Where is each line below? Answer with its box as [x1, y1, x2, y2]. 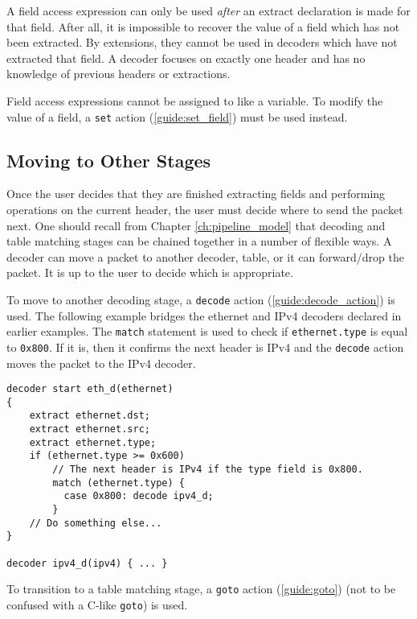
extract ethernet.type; [29, 436, 157, 448]
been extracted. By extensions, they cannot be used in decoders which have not [6, 34, 398, 51]
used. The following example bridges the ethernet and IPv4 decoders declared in [6, 307, 402, 324]
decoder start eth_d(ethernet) [6, 383, 174, 395]
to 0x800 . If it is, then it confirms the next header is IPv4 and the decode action [6, 338, 404, 355]
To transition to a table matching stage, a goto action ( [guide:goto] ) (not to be [6, 580, 396, 597]
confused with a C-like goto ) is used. [6, 596, 188, 613]
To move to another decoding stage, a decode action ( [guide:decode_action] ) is [6, 291, 395, 307]
